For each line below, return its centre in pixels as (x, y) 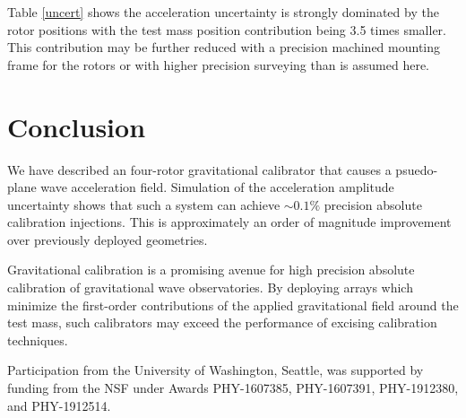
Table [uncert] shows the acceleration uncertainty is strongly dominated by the (223, 12)
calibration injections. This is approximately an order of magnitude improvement (229, 222)
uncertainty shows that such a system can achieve (144, 204)
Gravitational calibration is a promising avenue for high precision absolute (211, 270)
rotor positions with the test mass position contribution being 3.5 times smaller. (227, 29)
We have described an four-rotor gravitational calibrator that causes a (199, 169)
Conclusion (77, 126)
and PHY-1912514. (59, 405)
